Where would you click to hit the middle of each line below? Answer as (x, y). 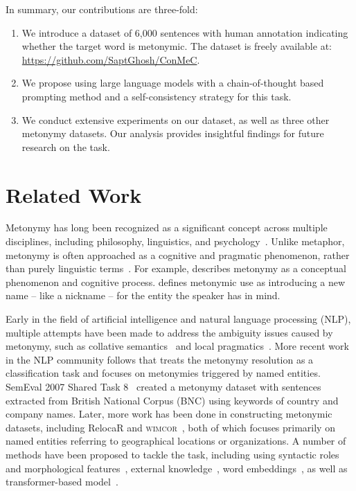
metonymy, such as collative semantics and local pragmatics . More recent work (177, 346)
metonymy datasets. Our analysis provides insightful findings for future (173, 133)
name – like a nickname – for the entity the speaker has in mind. (143, 295)
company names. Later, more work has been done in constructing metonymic (169, 414)
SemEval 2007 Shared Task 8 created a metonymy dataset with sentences (163, 386)
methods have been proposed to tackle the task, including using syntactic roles (172, 454)
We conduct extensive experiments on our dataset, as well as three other (176, 119)
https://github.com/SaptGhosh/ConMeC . (111, 59)
